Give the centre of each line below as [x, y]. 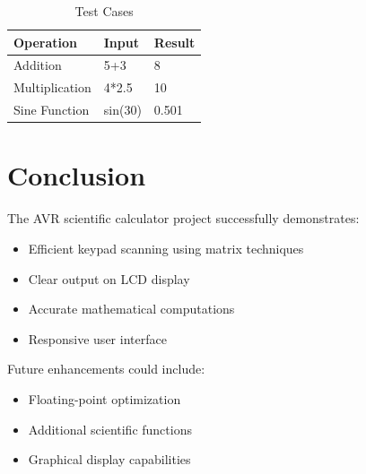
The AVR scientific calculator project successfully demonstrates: [183, 218]
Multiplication [52, 87]
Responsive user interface [97, 338]
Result [174, 42]
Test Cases [104, 11]
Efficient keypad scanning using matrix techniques [166, 248]
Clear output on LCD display [109, 278]
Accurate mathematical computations [131, 309]
